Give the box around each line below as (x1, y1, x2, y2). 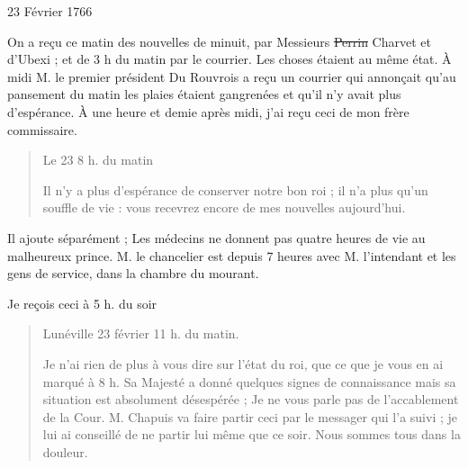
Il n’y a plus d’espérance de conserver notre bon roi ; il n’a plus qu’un (42, 180, 428, 199)
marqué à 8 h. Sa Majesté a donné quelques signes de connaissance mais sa (42, 372, 456, 391)
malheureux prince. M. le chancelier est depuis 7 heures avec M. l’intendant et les (7, 246, 456, 265)
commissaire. (7, 120, 77, 139)
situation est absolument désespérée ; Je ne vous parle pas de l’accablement (42, 390, 459, 409)
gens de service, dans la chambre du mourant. (7, 264, 259, 283)
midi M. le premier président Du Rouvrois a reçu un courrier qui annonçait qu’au (7, 67, 456, 85)
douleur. (42, 442, 88, 461)
